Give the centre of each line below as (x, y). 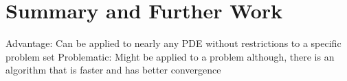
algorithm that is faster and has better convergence (113, 70)
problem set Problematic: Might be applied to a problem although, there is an (170, 56)
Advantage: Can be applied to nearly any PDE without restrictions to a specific (173, 43)
